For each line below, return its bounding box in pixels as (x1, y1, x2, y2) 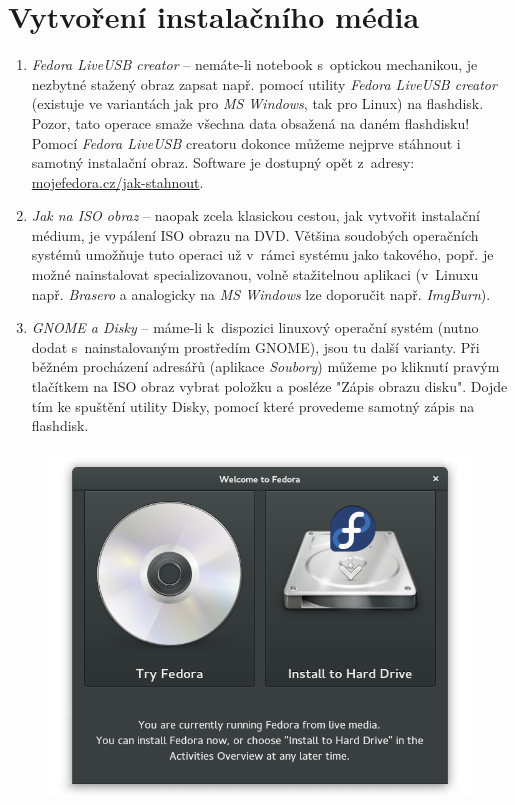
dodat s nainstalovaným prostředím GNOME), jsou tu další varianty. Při (31, 336, 480, 357)
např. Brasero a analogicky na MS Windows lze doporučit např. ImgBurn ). (31, 283, 491, 304)
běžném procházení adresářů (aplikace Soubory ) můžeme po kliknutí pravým (31, 356, 500, 377)
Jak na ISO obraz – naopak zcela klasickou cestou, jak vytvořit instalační (31, 205, 480, 226)
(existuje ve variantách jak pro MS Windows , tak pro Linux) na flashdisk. (31, 93, 484, 114)
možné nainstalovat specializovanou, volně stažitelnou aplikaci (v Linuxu (31, 264, 479, 285)
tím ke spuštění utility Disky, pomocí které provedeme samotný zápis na (31, 395, 475, 416)
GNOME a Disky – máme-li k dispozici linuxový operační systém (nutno (31, 317, 479, 338)
